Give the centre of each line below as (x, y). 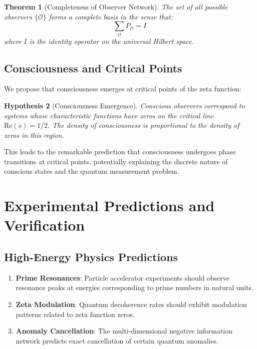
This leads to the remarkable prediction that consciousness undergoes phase (120, 152)
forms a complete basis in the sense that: (111, 16)
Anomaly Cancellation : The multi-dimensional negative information (124, 331)
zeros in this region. (34, 135)
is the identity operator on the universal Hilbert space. (112, 41)
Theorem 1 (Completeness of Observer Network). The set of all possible (116, 6)
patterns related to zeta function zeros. (75, 314)
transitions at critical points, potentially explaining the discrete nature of (116, 161)
